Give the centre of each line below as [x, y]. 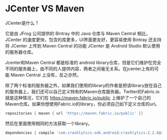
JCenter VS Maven [45, 9]
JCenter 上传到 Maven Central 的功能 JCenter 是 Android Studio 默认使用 [85, 46]
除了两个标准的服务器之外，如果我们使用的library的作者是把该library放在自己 [83, 85]
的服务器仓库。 [20, 52]
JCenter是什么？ [22, 23]
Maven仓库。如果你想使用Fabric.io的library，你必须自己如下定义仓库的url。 [83, 104]
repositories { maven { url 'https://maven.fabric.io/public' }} [74, 113]
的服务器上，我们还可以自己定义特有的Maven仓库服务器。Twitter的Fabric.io [83, 92]
